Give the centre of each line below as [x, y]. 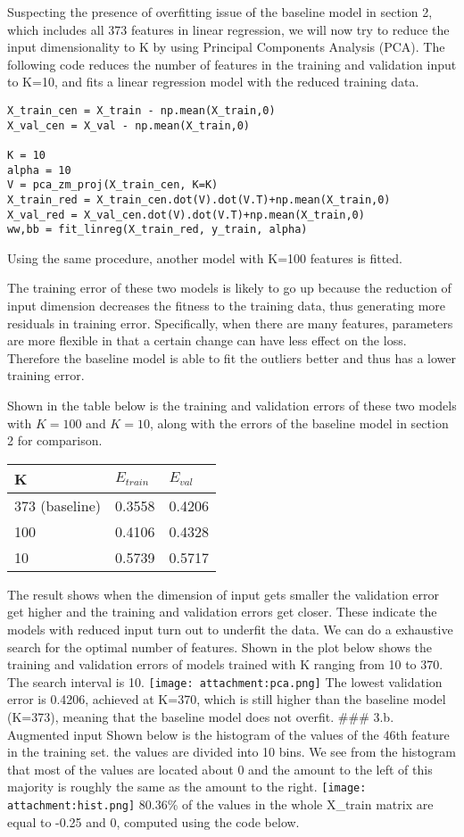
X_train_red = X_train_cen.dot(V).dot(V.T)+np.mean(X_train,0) [199, 199]
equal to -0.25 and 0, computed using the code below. [153, 821]
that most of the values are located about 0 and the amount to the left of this [220, 769]
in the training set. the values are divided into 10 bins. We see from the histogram [232, 752]
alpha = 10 [39, 170]
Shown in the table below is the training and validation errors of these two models [232, 406]
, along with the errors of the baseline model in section [299, 423]
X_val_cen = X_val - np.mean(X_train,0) [129, 125]
